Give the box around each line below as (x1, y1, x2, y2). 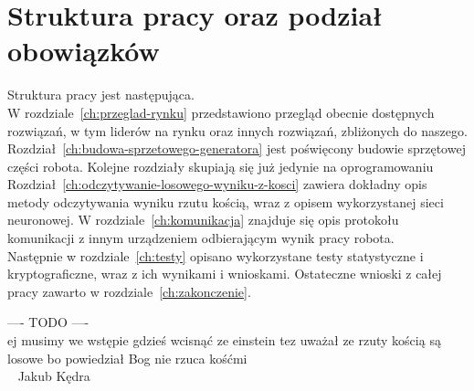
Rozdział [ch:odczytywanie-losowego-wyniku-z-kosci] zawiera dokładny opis (7, 174, 427, 194)
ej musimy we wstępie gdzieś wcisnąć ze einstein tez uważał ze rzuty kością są (7, 331, 441, 350)
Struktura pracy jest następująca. (7, 85, 195, 104)
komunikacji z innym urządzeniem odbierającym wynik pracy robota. (7, 228, 395, 248)
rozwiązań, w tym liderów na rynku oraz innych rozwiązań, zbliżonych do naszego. (7, 121, 468, 140)
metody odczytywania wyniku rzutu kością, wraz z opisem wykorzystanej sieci (7, 192, 444, 211)
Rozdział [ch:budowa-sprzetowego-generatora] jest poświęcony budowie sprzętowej (7, 139, 466, 158)
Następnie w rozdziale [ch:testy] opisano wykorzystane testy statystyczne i (7, 246, 424, 265)
